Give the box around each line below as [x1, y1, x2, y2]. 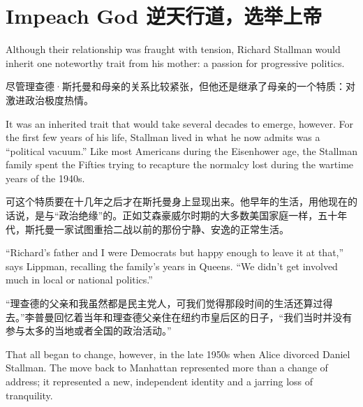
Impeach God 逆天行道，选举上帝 [6, 1, 323, 30]
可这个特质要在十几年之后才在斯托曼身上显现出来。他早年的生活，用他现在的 [6, 194, 357, 209]
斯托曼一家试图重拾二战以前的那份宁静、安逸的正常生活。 [24, 221, 289, 236]
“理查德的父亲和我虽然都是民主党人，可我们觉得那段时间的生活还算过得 [6, 296, 333, 311]
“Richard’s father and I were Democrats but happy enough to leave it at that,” [6, 245, 344, 260]
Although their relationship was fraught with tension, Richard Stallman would [6, 42, 341, 57]
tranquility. [6, 387, 53, 402]
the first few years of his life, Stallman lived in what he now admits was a [6, 130, 320, 145]
